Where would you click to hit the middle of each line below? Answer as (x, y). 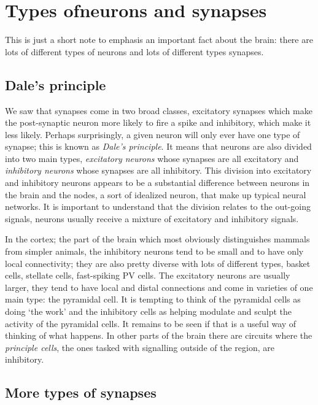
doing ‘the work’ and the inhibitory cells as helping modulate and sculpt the (149, 311)
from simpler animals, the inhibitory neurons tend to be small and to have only (154, 251)
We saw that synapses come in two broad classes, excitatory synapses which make (159, 110)
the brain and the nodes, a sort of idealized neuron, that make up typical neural (156, 194)
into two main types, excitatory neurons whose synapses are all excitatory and (152, 158)
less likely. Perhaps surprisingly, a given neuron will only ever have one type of (153, 134)
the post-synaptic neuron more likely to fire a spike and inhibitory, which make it (158, 122)
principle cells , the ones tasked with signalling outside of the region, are (140, 347)
